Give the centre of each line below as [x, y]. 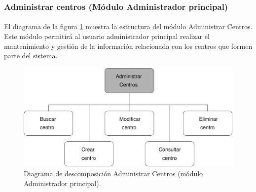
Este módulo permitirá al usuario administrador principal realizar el [107, 36]
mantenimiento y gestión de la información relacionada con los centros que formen [128, 46]
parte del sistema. [31, 56]
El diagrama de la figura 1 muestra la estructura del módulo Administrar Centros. [128, 26]
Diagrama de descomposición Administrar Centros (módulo [113, 173]
